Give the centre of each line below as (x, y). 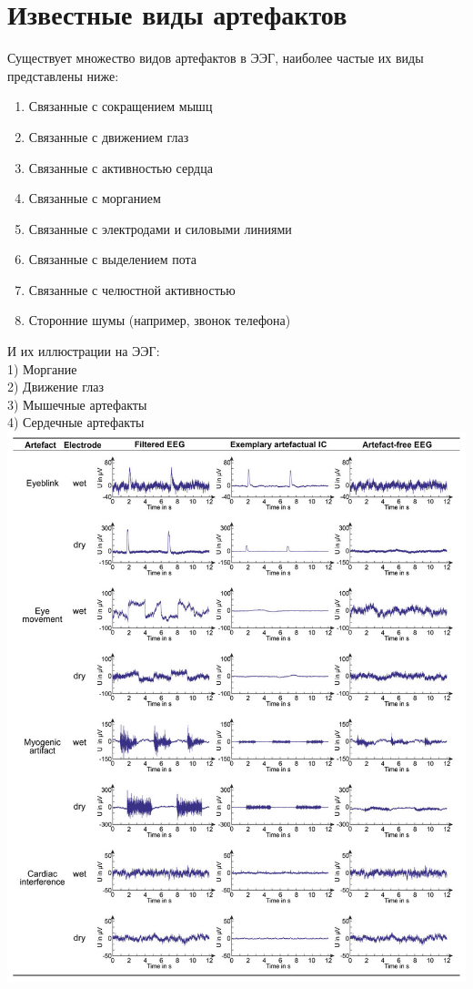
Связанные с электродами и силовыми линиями (160, 228)
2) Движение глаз (56, 387)
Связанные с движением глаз (109, 136)
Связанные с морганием (95, 198)
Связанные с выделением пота (112, 259)
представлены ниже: (63, 75)
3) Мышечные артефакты (77, 404)
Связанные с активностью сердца (121, 167)
